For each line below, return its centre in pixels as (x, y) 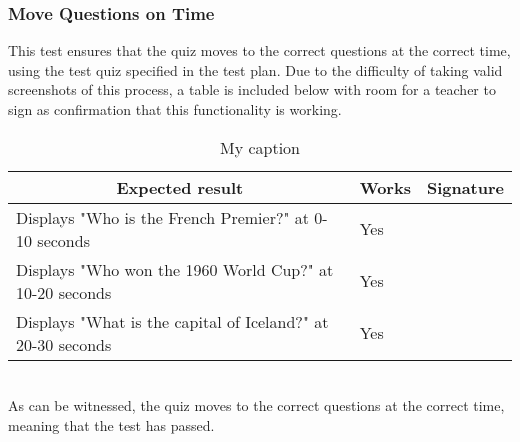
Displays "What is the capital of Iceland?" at (172, 321)
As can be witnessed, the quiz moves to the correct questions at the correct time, (256, 405)
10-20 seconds (64, 292)
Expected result (180, 187)
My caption (260, 147)
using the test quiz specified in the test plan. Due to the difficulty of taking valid (255, 69)
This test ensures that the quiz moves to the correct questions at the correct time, (259, 50)
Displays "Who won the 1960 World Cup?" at (175, 269)
